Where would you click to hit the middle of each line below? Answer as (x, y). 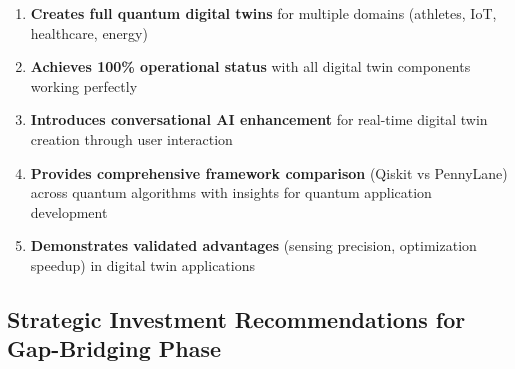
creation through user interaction (131, 138)
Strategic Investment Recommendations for (236, 318)
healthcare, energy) (89, 32)
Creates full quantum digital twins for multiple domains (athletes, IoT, (263, 13)
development (69, 211)
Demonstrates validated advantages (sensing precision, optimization (253, 245)
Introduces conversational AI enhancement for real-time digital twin (259, 119)
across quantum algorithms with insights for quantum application (231, 192)
